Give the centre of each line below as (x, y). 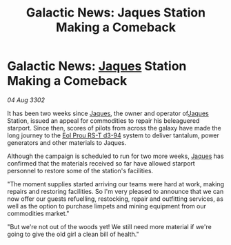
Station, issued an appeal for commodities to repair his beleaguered (103, 120)
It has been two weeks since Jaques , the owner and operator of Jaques (108, 113)
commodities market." (38, 213)
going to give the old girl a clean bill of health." (73, 234)
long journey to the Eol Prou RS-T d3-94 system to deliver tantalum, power (113, 135)
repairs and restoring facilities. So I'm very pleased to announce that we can (115, 191)
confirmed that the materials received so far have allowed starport (101, 163)
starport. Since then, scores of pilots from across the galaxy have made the (114, 128)
